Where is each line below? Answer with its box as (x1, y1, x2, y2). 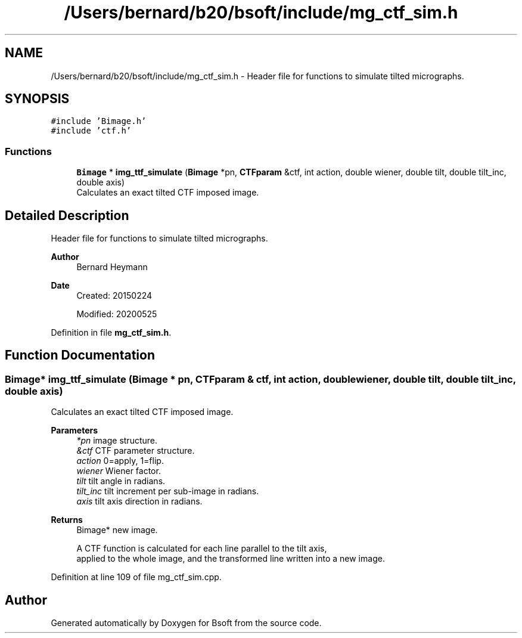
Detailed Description (5, 207, 129, 223)
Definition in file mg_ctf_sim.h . (51, 327, 172, 338)
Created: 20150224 (76, 290, 153, 301)
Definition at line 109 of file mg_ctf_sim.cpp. (51, 572, 222, 583)
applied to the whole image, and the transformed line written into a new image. (76, 553, 385, 564)
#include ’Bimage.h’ (51, 116, 147, 126)
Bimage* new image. (76, 525, 158, 535)
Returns (51, 515, 83, 525)
